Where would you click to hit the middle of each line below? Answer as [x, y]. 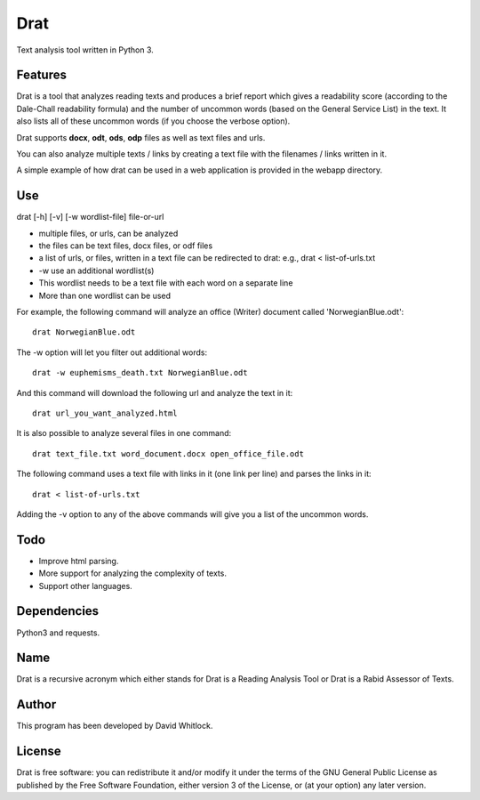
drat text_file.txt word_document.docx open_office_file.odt [168, 453]
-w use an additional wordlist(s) [96, 271]
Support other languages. [85, 586]
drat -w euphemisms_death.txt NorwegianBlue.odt [140, 373]
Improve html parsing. [79, 561]
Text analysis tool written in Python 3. [85, 50]
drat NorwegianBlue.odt [84, 332]
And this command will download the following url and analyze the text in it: [155, 392]
